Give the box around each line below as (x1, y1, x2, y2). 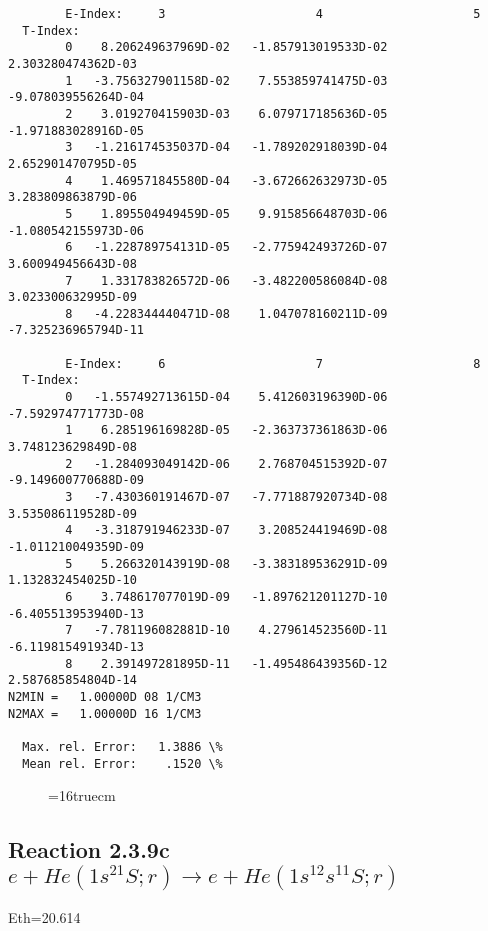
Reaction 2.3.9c (8, 834, 170, 865)
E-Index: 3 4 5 (65, 7, 481, 21)
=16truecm (48, 785, 116, 806)
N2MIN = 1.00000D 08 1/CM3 (8, 689, 202, 704)
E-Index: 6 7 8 (65, 356, 481, 371)
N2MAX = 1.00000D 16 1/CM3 (8, 706, 202, 721)
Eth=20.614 (8, 906, 81, 927)
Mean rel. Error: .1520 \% (22, 756, 223, 771)
